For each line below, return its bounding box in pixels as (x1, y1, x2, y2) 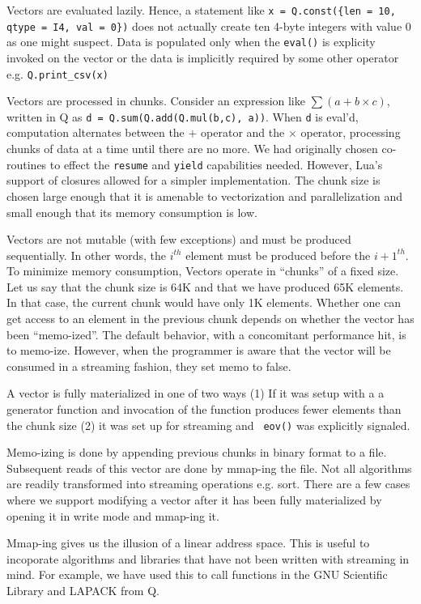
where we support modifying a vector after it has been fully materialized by (6, 491, 382, 508)
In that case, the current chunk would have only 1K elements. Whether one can (6, 294, 402, 311)
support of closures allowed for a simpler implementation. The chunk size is (6, 172, 381, 189)
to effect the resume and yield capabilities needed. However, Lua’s (49, 155, 383, 172)
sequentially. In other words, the (6, 246, 167, 263)
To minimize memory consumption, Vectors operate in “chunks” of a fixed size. (6, 262, 399, 279)
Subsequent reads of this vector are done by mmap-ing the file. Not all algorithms (6, 459, 412, 476)
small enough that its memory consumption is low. (6, 203, 257, 220)
